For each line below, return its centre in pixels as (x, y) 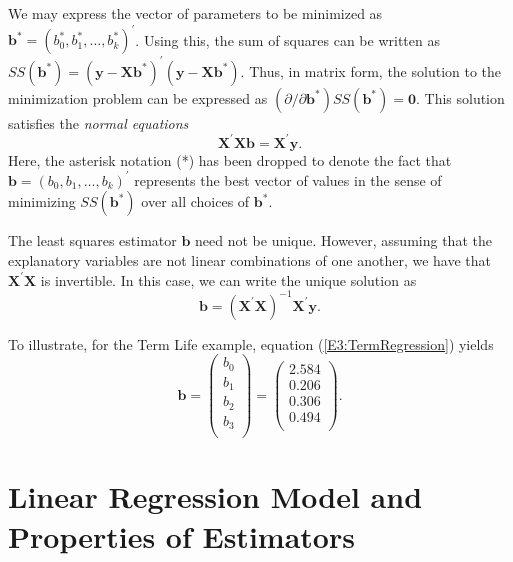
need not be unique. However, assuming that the (343, 240)
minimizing (42, 201)
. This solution (460, 97)
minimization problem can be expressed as (138, 97)
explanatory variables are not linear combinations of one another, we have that (249, 259)
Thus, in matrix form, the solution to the (375, 70)
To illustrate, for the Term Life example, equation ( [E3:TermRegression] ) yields (251, 343)
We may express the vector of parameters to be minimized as (195, 13)
